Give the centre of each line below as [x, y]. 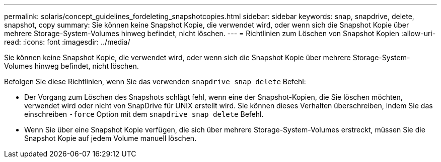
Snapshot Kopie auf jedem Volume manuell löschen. [111, 138]
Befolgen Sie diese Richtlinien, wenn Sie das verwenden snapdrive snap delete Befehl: [155, 82]
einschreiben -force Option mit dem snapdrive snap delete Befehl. [144, 114]
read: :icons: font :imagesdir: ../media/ [67, 42]
